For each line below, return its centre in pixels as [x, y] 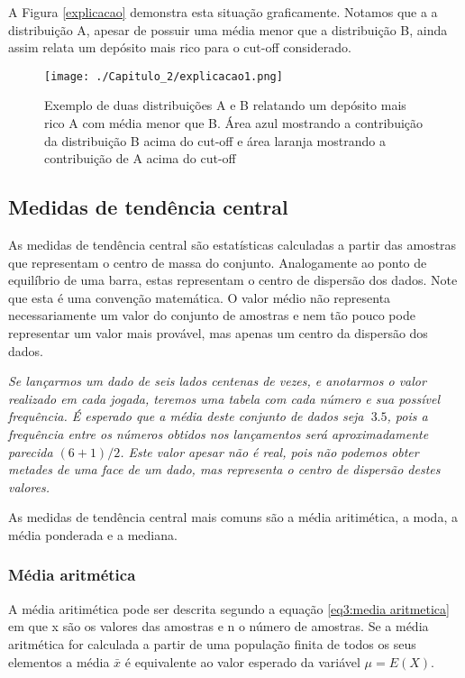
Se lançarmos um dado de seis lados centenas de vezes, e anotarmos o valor [217, 381]
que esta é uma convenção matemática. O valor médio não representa [200, 297]
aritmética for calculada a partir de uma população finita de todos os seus [212, 643]
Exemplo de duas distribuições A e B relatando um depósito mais [225, 105]
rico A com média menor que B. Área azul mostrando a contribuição [234, 123]
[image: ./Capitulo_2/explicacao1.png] [164, 76]
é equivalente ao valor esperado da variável [242, 661]
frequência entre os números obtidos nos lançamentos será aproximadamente [219, 433]
